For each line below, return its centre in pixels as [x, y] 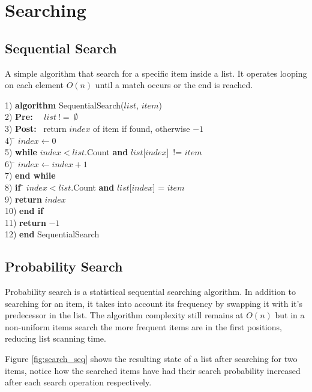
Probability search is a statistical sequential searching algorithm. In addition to [151, 292]
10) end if [24, 211]
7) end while [30, 175]
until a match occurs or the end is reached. [174, 85]
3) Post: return [36, 128]
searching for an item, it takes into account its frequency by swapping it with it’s [154, 303]
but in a [290, 315]
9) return [23, 199]
